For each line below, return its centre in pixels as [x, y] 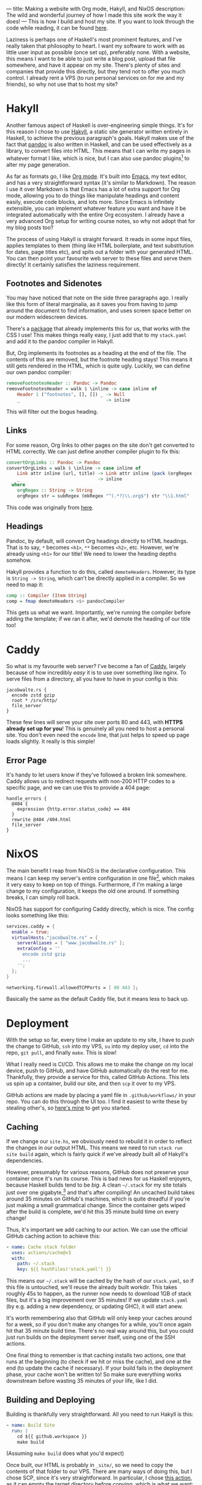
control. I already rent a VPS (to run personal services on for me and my [95, 78]
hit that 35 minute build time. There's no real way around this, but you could [100, 1331]
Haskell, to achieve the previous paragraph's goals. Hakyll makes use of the [100, 138]
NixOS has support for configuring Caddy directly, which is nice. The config [100, 909]
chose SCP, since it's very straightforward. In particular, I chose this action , [99, 1478]
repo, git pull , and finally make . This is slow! [62, 1053]
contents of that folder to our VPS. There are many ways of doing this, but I [99, 1471]
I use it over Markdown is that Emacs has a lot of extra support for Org [93, 189]
